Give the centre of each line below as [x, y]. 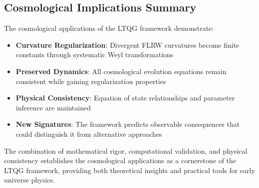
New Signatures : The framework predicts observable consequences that [128, 124]
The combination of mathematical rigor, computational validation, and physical [126, 150]
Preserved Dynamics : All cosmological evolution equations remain [121, 71]
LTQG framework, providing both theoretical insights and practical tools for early [129, 170]
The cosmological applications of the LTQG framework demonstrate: [109, 28]
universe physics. [30, 180]
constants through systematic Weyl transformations [95, 54]
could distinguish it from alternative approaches [89, 134]
